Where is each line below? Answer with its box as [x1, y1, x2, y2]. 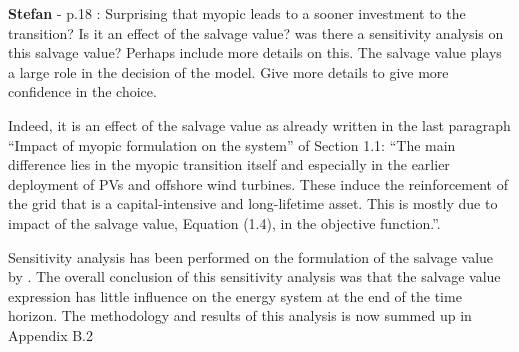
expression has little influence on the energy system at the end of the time [8, 285, 462, 306]
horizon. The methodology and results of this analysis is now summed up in [8, 305, 472, 326]
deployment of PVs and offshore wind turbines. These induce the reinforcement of [8, 173, 508, 194]
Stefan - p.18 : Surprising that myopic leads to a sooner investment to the [8, 3, 466, 23]
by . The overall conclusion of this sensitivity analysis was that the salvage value [8, 266, 501, 287]
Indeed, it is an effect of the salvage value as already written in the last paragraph [8, 114, 511, 135]
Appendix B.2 [8, 324, 93, 345]
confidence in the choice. [8, 81, 157, 102]
